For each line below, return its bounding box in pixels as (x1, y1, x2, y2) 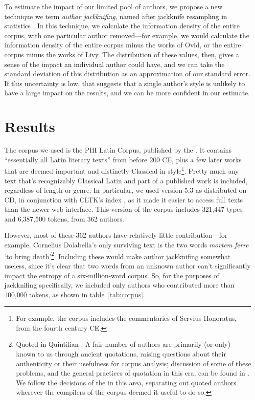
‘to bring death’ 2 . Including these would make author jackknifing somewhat (4, 249, 231, 261)
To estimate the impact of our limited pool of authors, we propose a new (4, 1, 223, 11)
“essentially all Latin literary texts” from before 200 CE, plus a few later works (4, 154, 242, 164)
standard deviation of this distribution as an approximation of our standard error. (4, 68, 251, 79)
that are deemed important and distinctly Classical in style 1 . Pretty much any (4, 164, 239, 176)
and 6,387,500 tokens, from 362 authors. (4, 213, 124, 223)
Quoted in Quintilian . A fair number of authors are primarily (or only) (16, 339, 231, 349)
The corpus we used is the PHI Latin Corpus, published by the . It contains (4, 145, 232, 155)
